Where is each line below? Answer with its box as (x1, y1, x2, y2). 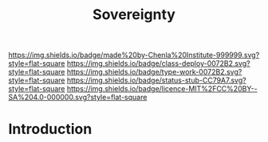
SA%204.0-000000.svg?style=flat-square (8, 93, 148, 102)
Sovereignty (93, 6, 175, 24)
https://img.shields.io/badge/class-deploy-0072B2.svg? (66, 59, 250, 68)
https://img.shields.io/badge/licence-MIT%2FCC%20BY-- (66, 84, 258, 94)
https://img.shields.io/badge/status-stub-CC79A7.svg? (66, 75, 246, 85)
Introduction (8, 121, 93, 138)
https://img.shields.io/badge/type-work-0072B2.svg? (66, 67, 242, 77)
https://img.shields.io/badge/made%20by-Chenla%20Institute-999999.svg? (8, 50, 260, 60)
